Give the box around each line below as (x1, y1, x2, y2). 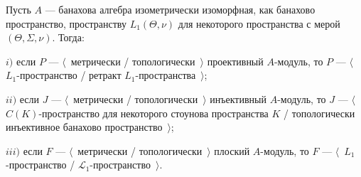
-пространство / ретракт (16, 68, 122, 82)
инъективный (210, 91, 266, 106)
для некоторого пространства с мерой (178, 16, 340, 31)
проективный (207, 53, 264, 68)
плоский (214, 143, 250, 158)
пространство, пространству (6, 16, 126, 31)
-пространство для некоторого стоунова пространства (38, 105, 269, 120)
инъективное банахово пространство (6, 119, 163, 134)
